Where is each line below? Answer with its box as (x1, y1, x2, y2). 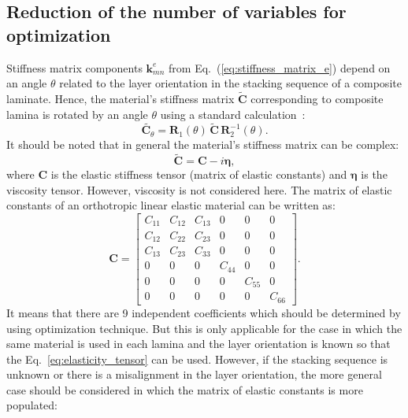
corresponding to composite (250, 91, 384, 106)
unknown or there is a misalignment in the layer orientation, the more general (6, 366, 382, 383)
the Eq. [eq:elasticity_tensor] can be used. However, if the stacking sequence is (6, 350, 388, 367)
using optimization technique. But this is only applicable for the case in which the (6, 320, 402, 336)
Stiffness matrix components (6, 59, 143, 76)
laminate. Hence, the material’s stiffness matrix (6, 91, 235, 106)
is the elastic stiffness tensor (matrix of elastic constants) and (50, 166, 347, 183)
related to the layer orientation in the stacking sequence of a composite (59, 75, 402, 91)
